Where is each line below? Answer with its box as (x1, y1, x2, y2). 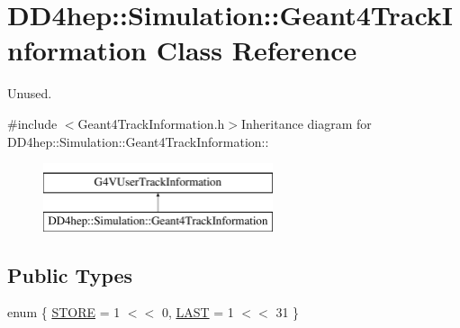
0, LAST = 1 (161, 303, 234, 322)
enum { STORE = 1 (7, 303, 121, 322)
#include (7, 114, 58, 132)
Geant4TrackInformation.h (77, 114, 225, 132)
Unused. (7, 84, 52, 103)
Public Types (7, 260, 133, 288)
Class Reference (156, 32, 357, 68)
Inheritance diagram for (240, 114, 372, 132)
